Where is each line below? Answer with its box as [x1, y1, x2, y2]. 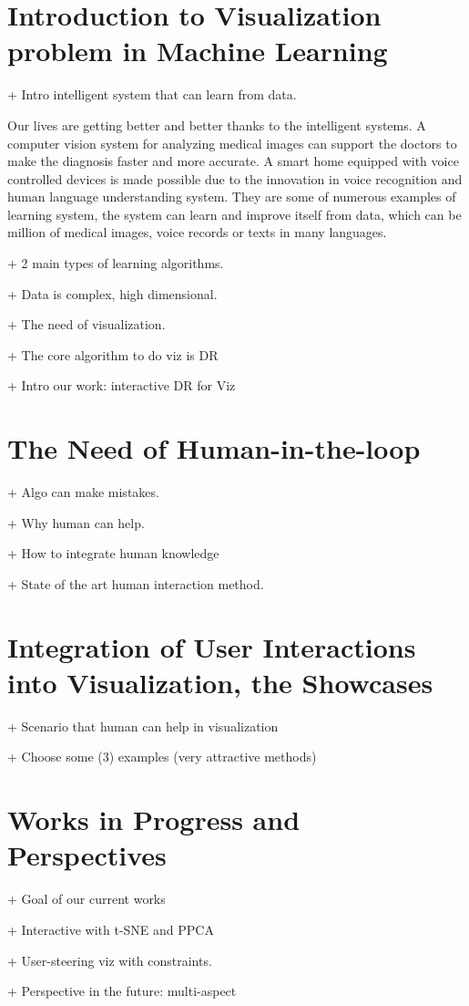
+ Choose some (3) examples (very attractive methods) [7, 747, 317, 766]
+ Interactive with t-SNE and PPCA [7, 919, 214, 939]
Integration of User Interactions [7, 627, 416, 665]
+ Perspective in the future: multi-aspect [7, 981, 237, 1001]
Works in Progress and [7, 801, 301, 838]
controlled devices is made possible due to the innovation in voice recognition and [7, 169, 463, 188]
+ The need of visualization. [7, 315, 166, 334]
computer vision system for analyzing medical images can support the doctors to [7, 133, 457, 152]
